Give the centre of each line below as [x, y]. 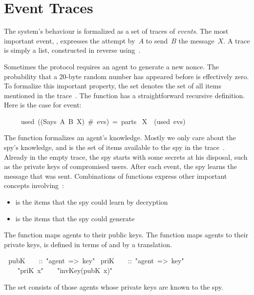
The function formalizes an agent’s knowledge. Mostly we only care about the [120, 137]
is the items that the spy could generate [75, 218]
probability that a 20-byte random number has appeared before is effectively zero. [127, 76]
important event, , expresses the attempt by [70, 40]
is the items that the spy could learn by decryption [92, 202]
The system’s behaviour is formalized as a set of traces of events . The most [116, 31]
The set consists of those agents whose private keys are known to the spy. [114, 286]
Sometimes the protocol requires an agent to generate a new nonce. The [112, 66]
